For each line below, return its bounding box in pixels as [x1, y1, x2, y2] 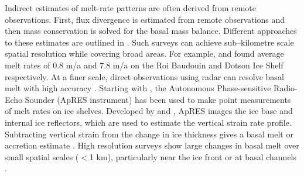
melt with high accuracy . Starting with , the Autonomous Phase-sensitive [5, 82, 271, 94]
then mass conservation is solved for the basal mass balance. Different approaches [5, 25, 297, 37]
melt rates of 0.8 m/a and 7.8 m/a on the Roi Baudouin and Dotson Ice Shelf [5, 58, 283, 71]
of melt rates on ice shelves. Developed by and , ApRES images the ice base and [5, 105, 293, 117]
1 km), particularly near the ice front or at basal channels [89, 150, 297, 163]
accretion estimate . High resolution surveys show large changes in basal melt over [5, 139, 299, 151]
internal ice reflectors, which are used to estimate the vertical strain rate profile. [5, 116, 292, 128]
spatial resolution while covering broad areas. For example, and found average [5, 47, 284, 60]
